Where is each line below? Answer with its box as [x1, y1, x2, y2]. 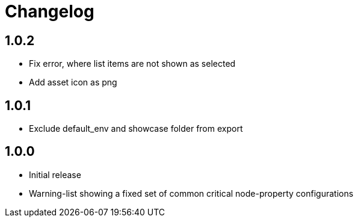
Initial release [29, 169, 81, 180]
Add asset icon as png [29, 77, 117, 88]
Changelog [5, 1, 94, 22]
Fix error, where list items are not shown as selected [29, 58, 236, 69]
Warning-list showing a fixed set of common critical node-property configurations [29, 188, 354, 199]
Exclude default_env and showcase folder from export [29, 123, 243, 134]
